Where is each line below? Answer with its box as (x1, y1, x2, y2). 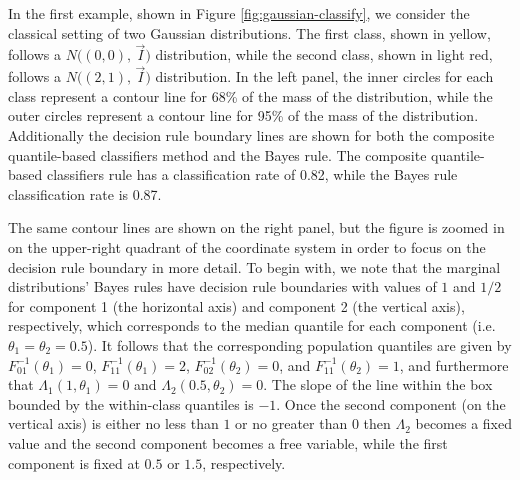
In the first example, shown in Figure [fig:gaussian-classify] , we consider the (8, 3, 470, 23)
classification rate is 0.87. (8, 183, 162, 204)
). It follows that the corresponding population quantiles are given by (87, 334, 512, 355)
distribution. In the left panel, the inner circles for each (155, 66, 494, 87)
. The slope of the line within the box (263, 374, 493, 395)
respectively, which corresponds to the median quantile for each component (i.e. (8, 315, 496, 336)
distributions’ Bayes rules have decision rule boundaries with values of (8, 276, 437, 297)
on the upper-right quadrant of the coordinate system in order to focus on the (8, 236, 486, 257)
